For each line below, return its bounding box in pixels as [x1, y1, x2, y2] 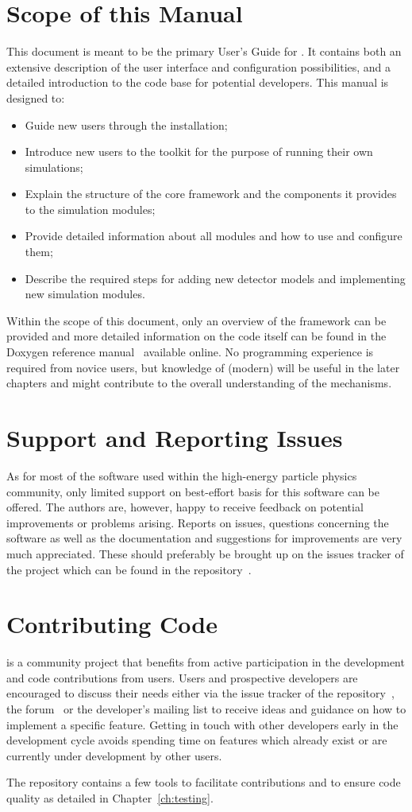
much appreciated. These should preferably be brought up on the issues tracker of [6, 545, 404, 561]
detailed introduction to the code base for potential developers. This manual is [6, 74, 389, 91]
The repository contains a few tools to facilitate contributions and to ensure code [6, 774, 401, 791]
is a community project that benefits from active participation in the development [6, 654, 405, 670]
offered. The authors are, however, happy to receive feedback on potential [6, 499, 364, 515]
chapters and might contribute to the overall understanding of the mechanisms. [6, 375, 392, 391]
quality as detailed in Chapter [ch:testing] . [6, 789, 214, 806]
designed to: [6, 89, 65, 106]
